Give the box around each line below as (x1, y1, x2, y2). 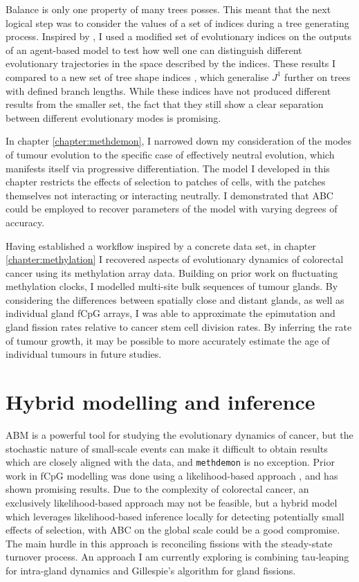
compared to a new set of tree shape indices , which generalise (6, 69, 269, 84)
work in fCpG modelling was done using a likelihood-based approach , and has (6, 468, 338, 482)
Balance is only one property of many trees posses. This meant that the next (6, 2, 331, 16)
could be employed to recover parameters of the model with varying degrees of (6, 201, 338, 216)
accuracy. (6, 215, 45, 229)
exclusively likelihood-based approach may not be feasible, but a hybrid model (6, 495, 338, 509)
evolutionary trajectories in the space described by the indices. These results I (6, 56, 336, 71)
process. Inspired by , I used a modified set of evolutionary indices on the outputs (6, 29, 351, 44)
